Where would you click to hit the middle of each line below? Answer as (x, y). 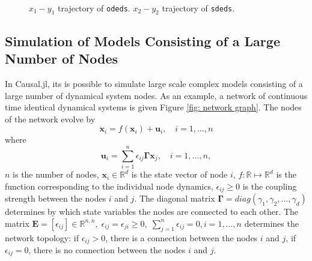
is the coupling (270, 186)
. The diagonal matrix (175, 198)
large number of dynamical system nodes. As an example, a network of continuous (156, 95)
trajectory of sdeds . (198, 7)
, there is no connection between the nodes (107, 249)
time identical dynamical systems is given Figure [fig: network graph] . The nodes (153, 107)
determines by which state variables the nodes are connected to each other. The (152, 211)
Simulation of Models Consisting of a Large (142, 40)
